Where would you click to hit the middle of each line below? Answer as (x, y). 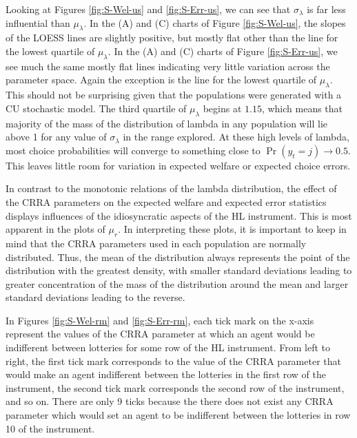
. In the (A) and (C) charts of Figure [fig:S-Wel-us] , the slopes (215, 22)
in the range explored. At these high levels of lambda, (236, 137)
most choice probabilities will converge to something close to (133, 150)
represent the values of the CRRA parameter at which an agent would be (160, 334)
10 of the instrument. (50, 428)
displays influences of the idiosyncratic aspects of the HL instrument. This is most (179, 215)
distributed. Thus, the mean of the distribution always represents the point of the (178, 257)
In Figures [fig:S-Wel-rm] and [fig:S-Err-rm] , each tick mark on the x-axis (160, 320)
